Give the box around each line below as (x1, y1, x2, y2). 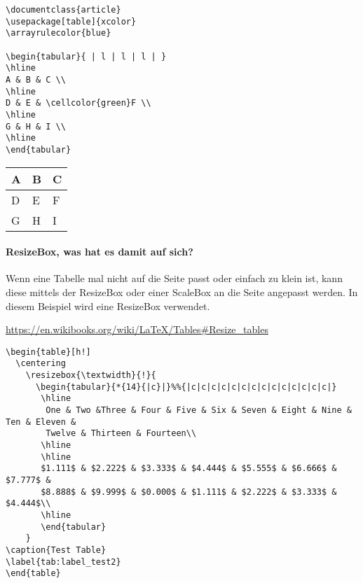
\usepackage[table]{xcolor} (6, 16, 137, 27)
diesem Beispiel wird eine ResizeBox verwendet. (6, 298, 210, 313)
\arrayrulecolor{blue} (6, 28, 111, 38)
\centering (15, 358, 66, 369)
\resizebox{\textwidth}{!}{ (25, 370, 156, 381)
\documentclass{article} (6, 5, 121, 15)
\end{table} (6, 568, 61, 579)
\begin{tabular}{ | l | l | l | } (6, 51, 167, 62)
